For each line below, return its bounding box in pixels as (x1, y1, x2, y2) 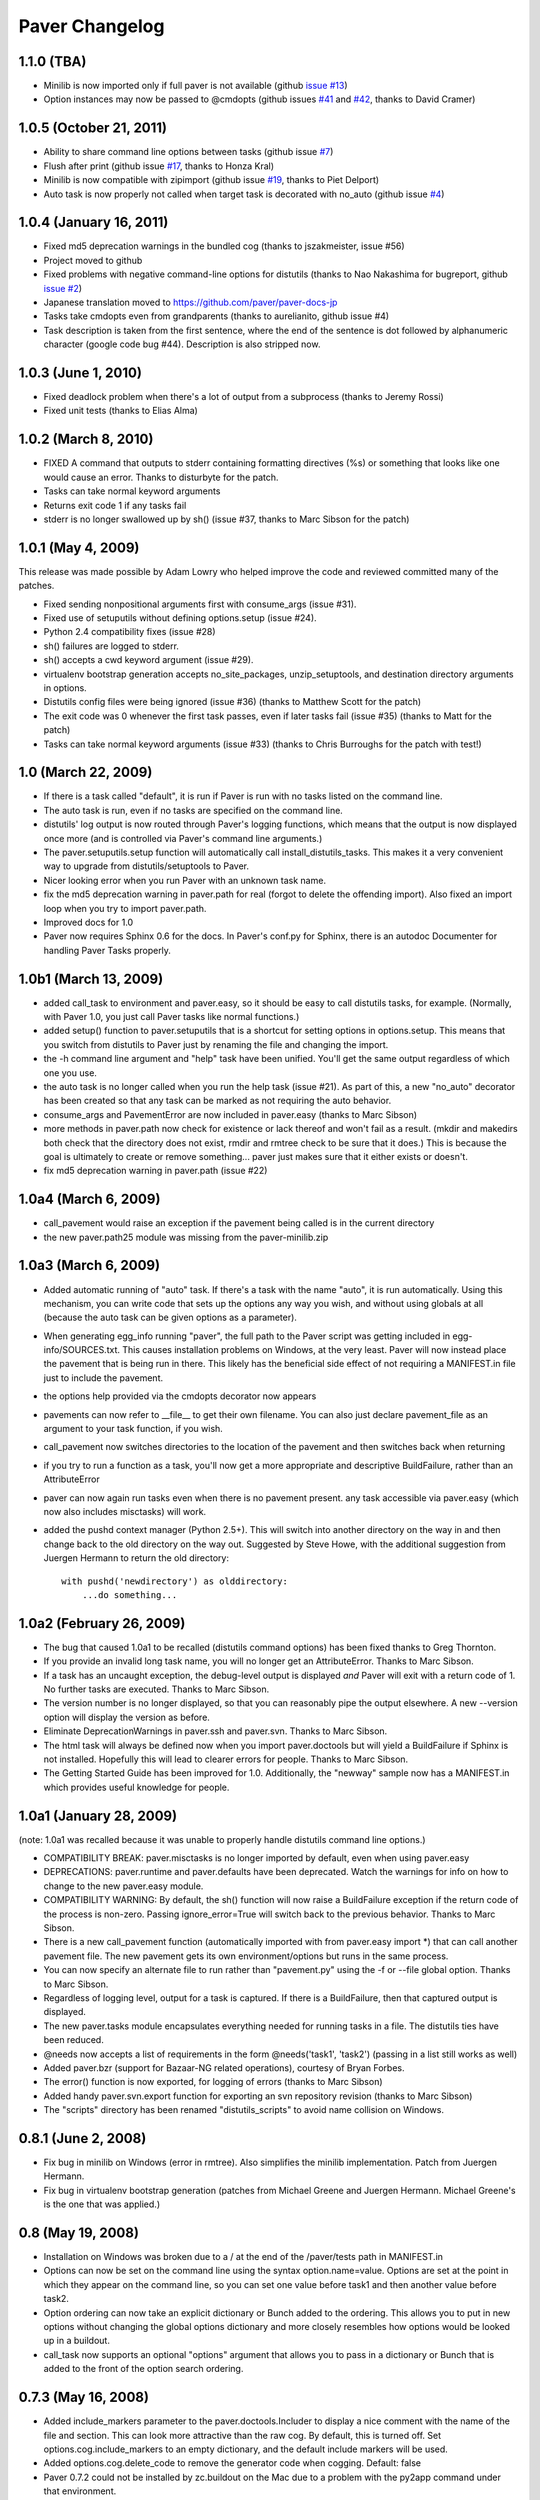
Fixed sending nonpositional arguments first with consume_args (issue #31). (43, 598, 357, 610)
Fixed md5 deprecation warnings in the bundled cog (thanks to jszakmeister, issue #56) (43, 240, 405, 252)
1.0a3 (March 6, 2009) (18, 1257, 160, 1274)
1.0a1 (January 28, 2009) (18, 1807, 178, 1824)
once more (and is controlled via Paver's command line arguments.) (43, 832, 323, 844)
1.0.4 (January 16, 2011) (18, 214, 169, 231)
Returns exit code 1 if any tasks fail (43, 499, 187, 511)
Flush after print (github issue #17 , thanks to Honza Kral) (43, 160, 275, 172)
